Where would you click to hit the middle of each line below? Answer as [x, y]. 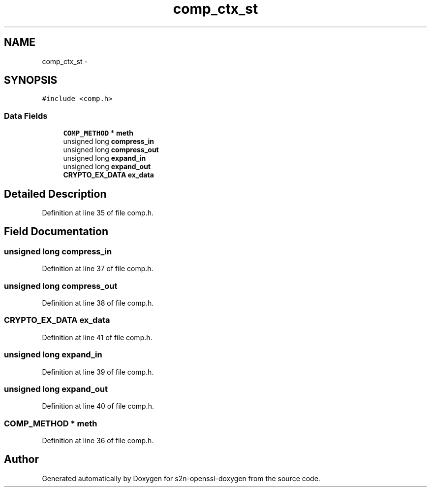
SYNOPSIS [31, 80]
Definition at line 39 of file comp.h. [98, 372]
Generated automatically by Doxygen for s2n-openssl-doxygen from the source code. [181, 478]
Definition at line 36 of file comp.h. [98, 440]
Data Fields [26, 116]
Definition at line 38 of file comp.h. [98, 303]
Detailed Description [55, 194]
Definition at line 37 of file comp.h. [98, 269]
